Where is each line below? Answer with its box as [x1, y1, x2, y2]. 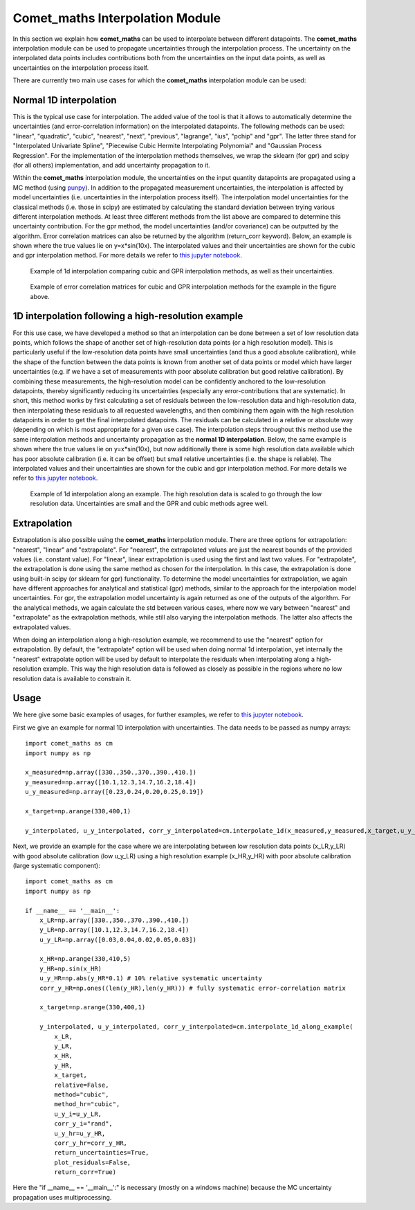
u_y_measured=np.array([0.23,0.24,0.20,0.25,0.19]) [25, 788, 204, 796]
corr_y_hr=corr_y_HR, [54, 1139, 128, 1147]
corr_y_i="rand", [54, 1120, 113, 1128]
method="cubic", [54, 1090, 109, 1099]
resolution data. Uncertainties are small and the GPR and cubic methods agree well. [30, 499, 268, 508]
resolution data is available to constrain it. [12, 674, 131, 683]
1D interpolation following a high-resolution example [12, 310, 243, 322]
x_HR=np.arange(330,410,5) [39, 955, 131, 963]
